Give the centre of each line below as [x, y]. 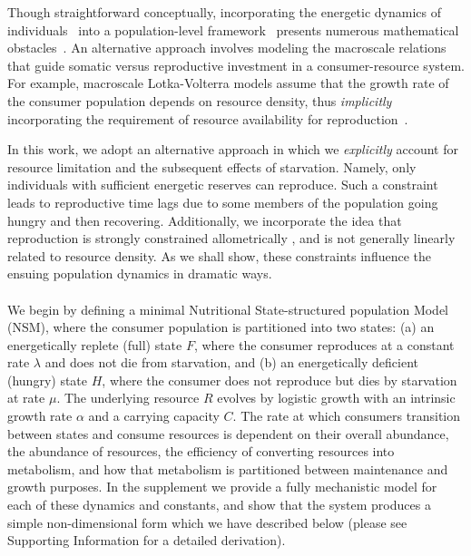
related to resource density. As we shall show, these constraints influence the [219, 255]
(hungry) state [48, 380]
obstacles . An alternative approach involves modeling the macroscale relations [227, 48]
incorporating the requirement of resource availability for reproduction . [208, 118]
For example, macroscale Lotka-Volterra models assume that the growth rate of [228, 83]
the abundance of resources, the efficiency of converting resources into [201, 451]
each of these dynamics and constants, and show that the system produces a [219, 505]
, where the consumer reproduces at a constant [324, 344]
